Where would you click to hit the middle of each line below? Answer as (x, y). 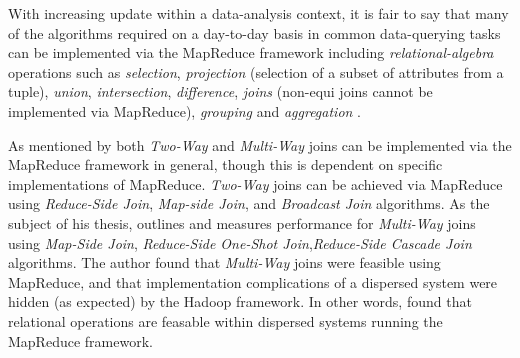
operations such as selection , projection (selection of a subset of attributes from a (256, 71)
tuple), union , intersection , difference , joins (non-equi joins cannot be (220, 91)
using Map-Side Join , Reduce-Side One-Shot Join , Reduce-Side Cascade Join (240, 242)
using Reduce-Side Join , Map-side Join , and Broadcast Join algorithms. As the (249, 203)
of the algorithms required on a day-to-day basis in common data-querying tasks (254, 32)
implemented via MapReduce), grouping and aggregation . (185, 110)
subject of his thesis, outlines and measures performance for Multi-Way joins (242, 222)
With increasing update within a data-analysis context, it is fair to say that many (258, 13)
